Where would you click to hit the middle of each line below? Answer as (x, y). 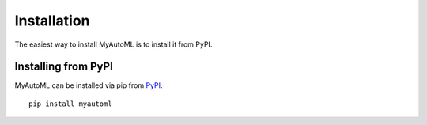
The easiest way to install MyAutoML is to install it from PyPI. (113, 44)
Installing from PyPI (64, 67)
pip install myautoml (70, 104)
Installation (52, 21)
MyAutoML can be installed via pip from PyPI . (89, 85)
